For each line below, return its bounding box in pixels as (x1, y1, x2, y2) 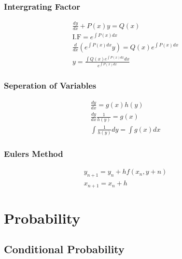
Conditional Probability (4, 241, 125, 256)
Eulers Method (4, 148, 63, 160)
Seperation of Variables (4, 79, 97, 91)
